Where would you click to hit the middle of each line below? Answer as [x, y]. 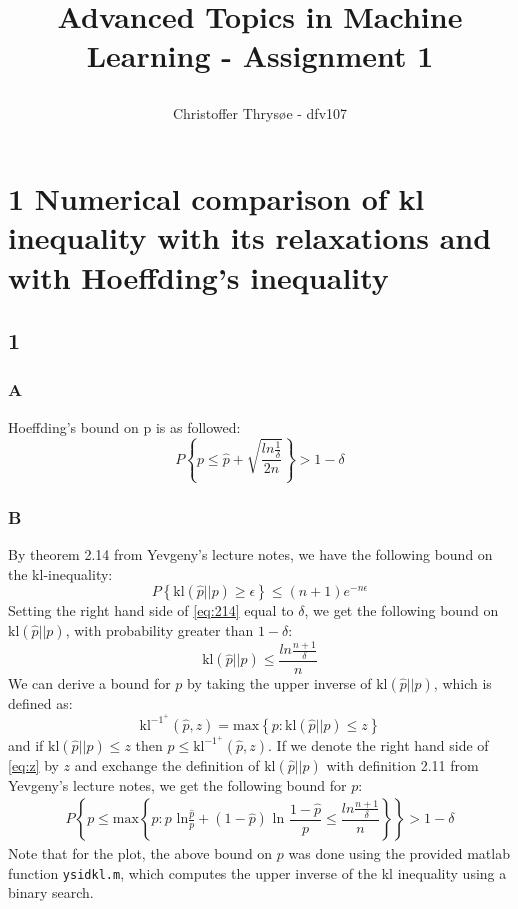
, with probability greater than [159, 629]
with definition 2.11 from [402, 764]
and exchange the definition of [167, 764]
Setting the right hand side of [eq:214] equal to [151, 610]
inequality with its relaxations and [250, 237]
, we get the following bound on [401, 610]
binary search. [51, 892]
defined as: [40, 702]
